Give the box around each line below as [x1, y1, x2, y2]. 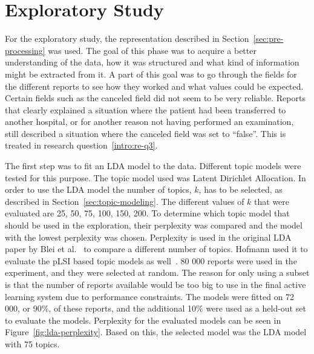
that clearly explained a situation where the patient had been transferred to [5, 103, 286, 116]
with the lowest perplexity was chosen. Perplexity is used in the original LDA [5, 230, 292, 243]
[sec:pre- [253, 32, 284, 45]
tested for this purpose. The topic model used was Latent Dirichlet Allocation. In [5, 171, 306, 184]
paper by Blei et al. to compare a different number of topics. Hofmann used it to [5, 242, 308, 255]
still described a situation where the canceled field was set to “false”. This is [5, 127, 286, 139]
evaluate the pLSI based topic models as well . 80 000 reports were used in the [5, 254, 297, 267]
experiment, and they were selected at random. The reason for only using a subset [5, 266, 310, 279]
